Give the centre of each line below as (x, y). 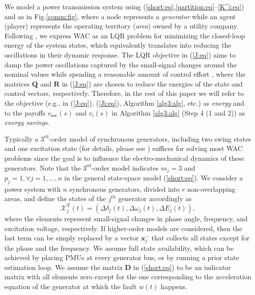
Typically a (21, 138)
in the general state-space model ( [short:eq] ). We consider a (154, 177)
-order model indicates (125, 167)
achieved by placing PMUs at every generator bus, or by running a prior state (122, 257)
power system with (33, 189)
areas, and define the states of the (55, 198)
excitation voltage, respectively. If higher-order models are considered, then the (123, 228)
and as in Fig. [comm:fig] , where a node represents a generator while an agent (120, 16)
